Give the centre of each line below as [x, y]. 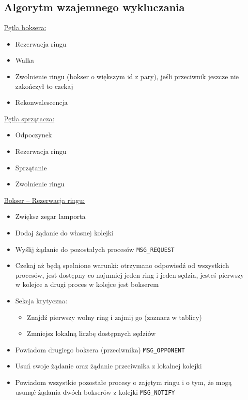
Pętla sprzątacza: [29, 118]
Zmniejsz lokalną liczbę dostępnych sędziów [91, 333]
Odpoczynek [34, 135]
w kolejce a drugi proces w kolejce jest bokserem [87, 284]
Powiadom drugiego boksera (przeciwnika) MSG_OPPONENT [100, 349]
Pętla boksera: [25, 27]
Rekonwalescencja [41, 102]
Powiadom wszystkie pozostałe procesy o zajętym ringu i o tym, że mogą [124, 382]
